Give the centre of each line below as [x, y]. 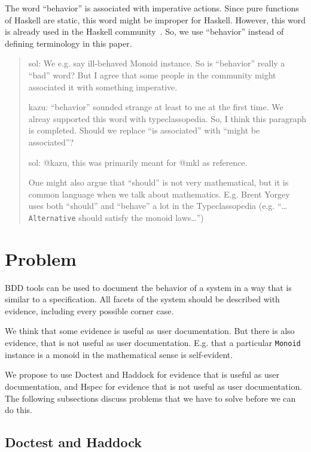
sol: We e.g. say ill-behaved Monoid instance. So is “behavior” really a [157, 63]
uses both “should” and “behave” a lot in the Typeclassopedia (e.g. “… [158, 206]
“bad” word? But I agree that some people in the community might [152, 75]
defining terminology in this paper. [68, 43]
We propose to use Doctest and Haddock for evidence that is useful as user [142, 374]
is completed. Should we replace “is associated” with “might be [144, 130]
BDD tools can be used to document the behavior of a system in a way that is [148, 287]
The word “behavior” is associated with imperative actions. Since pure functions [152, 8]
